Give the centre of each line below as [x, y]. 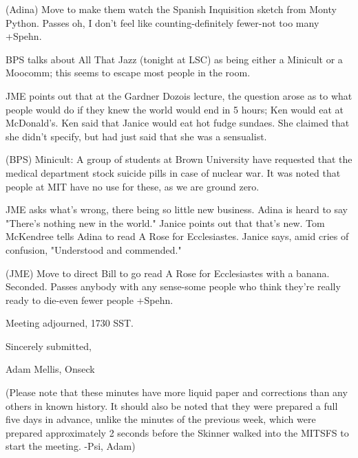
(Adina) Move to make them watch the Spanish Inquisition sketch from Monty [171, 9]
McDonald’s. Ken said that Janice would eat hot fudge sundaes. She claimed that [178, 123]
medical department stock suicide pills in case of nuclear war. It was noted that [173, 172]
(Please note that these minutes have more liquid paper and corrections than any [177, 392]
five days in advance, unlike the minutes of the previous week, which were [161, 419]
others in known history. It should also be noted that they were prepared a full [172, 405]
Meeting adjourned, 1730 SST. [70, 323]
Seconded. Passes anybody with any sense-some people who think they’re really [173, 286]
